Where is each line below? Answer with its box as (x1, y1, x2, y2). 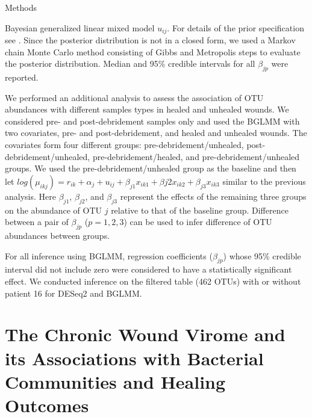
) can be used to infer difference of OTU (123, 215, 272, 228)
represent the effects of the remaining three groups (120, 190, 307, 202)
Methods (5, 1, 37, 13)
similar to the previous (222, 175, 306, 187)
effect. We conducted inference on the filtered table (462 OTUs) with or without (5, 274, 301, 287)
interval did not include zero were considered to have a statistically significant (5, 263, 292, 276)
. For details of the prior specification (167, 21, 304, 34)
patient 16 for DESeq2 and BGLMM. (5, 286, 142, 299)
